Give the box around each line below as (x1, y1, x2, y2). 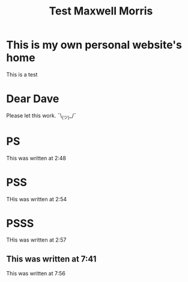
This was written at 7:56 (6, 270, 66, 277)
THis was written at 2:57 (6, 236, 67, 243)
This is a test (6, 70, 38, 78)
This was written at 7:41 (6, 254, 97, 264)
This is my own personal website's (6, 38, 182, 52)
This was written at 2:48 (6, 154, 66, 161)
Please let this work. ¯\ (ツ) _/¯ (6, 111, 77, 121)
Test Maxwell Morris (49, 4, 153, 18)
